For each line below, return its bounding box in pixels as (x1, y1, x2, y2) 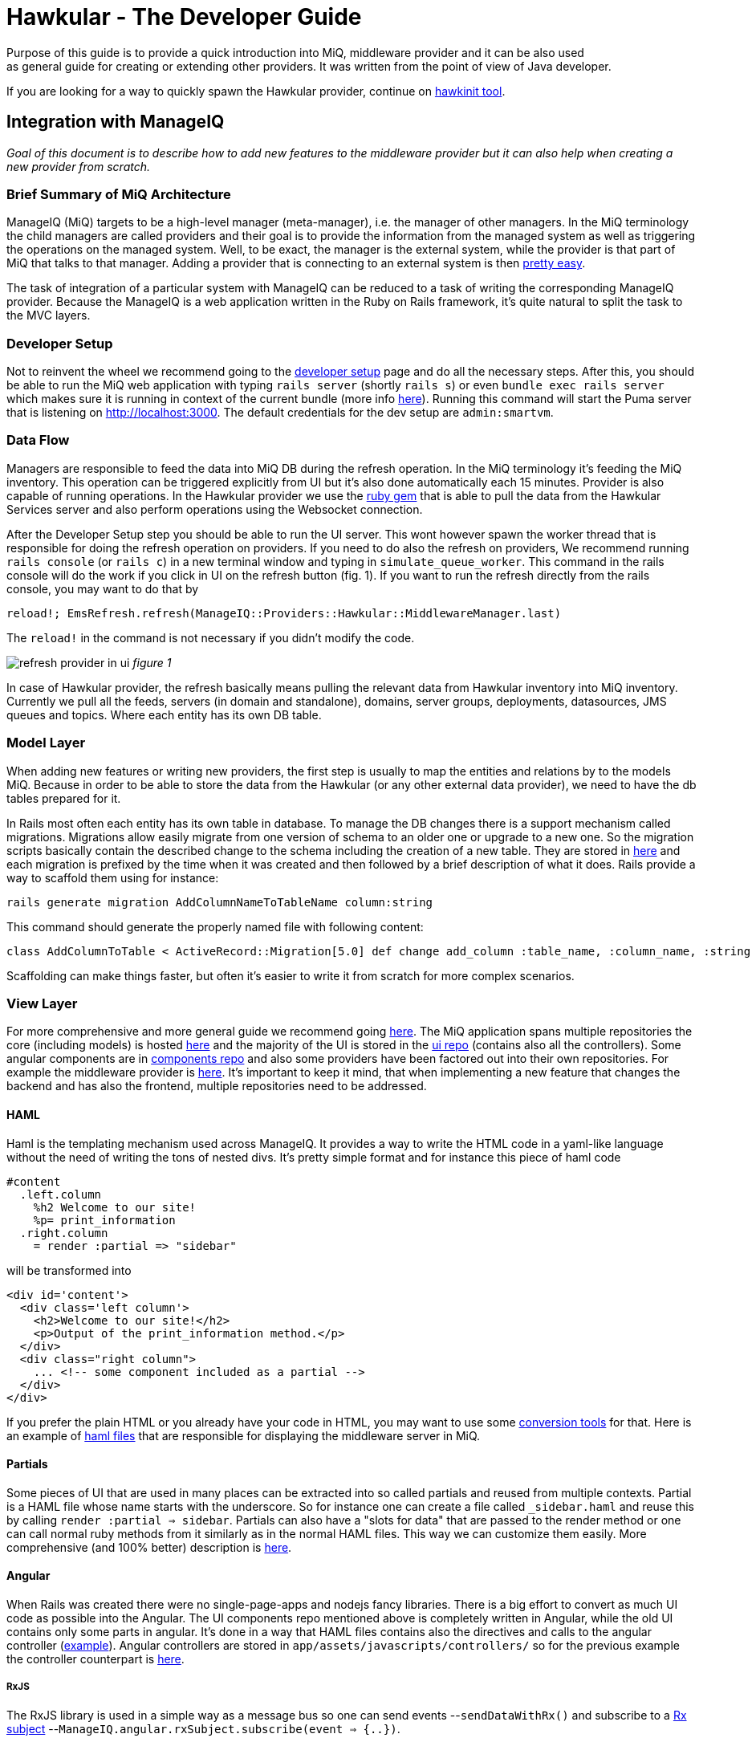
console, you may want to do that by (6, 581, 199, 596)
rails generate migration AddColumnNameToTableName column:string (6, 895, 433, 909)
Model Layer (6, 735, 86, 751)
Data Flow (6, 432, 70, 449)
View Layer (6, 995, 78, 1011)
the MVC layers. (6, 308, 91, 323)
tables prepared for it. (6, 791, 121, 805)
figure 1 (132, 655, 172, 670)
